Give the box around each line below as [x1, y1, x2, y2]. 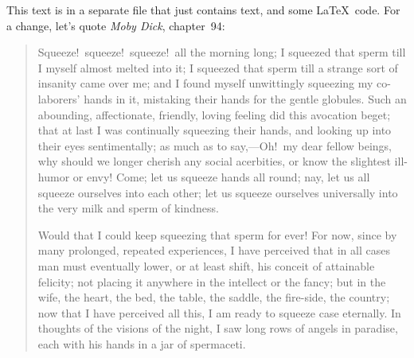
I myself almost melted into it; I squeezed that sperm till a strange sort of [37, 59, 398, 76]
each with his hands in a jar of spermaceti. [37, 335, 246, 352]
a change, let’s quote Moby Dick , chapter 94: [6, 17, 225, 33]
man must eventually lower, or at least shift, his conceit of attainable [37, 257, 375, 274]
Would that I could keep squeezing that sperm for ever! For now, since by [37, 226, 397, 243]
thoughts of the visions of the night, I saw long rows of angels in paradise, [37, 320, 398, 337]
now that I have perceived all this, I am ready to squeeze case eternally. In [37, 304, 401, 321]
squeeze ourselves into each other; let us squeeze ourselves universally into [37, 184, 398, 200]
